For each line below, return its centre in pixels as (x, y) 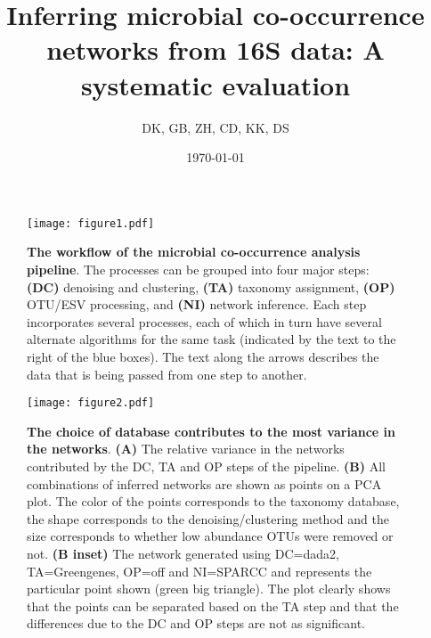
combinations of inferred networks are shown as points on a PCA (204, 483)
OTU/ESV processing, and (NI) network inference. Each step (197, 304)
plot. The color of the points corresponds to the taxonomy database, (213, 501)
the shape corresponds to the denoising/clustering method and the (208, 518)
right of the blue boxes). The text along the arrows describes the (203, 356)
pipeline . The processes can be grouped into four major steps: (198, 269)
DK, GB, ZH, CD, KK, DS (215, 127)
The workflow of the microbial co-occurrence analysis (194, 252)
